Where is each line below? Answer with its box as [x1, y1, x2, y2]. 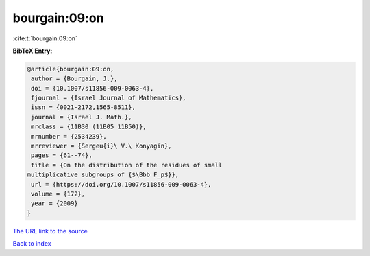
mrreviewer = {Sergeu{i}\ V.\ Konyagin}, [31, 142, 172, 150]
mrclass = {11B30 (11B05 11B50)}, [31, 123, 147, 130]
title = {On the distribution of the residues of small [31, 161, 223, 169]
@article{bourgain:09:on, [27, 65, 114, 73]
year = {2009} [31, 200, 78, 207]
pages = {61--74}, [31, 152, 92, 159]
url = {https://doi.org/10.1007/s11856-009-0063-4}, [31, 181, 212, 188]
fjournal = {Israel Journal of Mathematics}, [31, 94, 186, 102]
